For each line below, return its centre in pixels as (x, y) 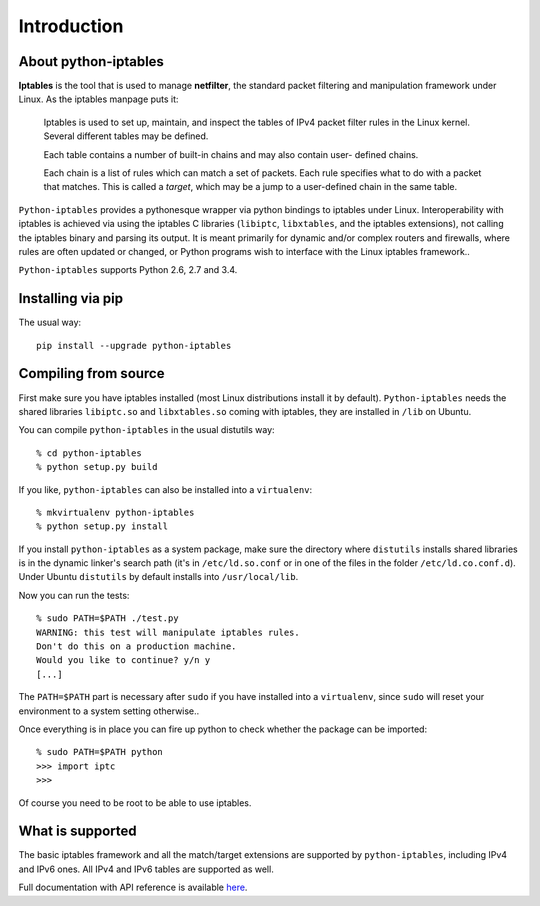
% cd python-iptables (89, 453)
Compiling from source (91, 373)
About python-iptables (91, 61)
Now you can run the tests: (74, 595)
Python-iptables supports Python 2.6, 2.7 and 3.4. (128, 270)
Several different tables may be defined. (126, 136)
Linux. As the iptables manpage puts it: (98, 99)
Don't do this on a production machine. (136, 646)
